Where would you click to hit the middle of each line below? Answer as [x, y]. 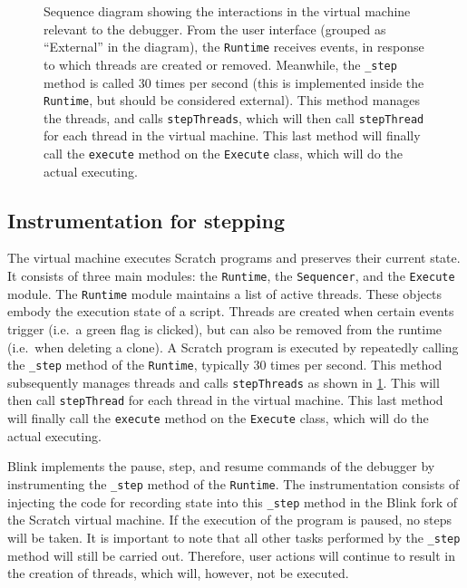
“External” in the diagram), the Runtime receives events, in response [234, 47]
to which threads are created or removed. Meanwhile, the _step [220, 64]
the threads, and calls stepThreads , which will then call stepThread [234, 117]
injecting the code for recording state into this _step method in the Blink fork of [232, 501]
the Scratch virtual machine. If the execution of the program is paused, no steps [230, 520]
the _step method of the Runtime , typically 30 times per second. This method [225, 365]
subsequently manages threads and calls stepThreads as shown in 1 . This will [224, 382]
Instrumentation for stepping [146, 220]
